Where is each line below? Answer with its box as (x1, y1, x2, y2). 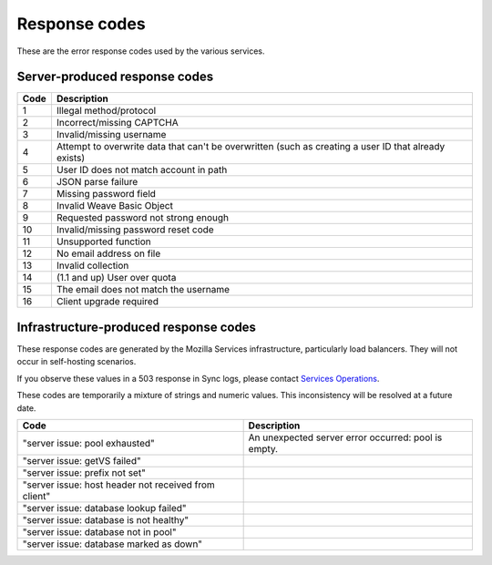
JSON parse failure (56, 176, 138, 189)
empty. (248, 442, 278, 455)
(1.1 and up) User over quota (56, 272, 177, 284)
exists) (56, 151, 86, 164)
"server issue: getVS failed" (22, 454, 141, 467)
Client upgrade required (56, 295, 159, 308)
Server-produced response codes (16, 69, 214, 85)
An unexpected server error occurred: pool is (248, 431, 443, 444)
